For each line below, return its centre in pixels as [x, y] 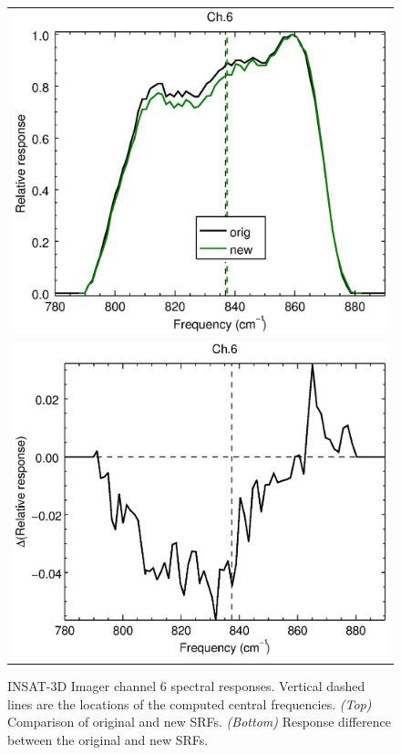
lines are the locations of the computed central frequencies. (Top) [190, 703]
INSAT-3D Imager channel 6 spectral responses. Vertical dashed [186, 686]
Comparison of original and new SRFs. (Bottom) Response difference [199, 722]
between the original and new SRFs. [108, 740]
